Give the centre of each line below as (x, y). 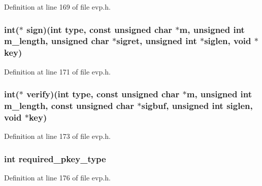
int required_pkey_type (55, 158)
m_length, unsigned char (57, 41)
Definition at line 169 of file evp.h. (57, 7)
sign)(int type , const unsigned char (100, 29)
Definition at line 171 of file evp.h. (57, 71)
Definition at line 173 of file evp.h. (57, 136)
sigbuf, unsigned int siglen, (197, 106)
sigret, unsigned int (157, 41)
